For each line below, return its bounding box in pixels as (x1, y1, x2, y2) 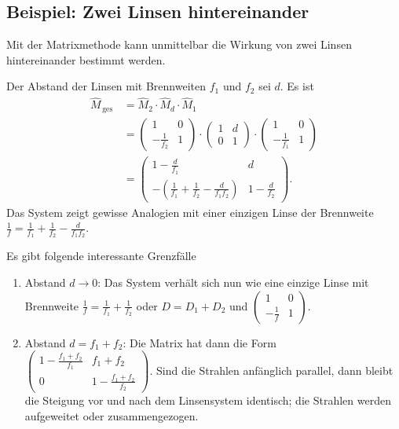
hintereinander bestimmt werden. (6, 51, 166, 68)
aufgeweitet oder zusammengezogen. (24, 407, 199, 423)
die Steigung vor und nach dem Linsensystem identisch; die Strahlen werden (24, 392, 391, 409)
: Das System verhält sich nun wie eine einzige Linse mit (97, 274, 369, 291)
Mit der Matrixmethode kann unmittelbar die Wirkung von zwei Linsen (6, 36, 352, 53)
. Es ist (280, 78, 314, 94)
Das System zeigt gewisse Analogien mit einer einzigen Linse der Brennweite (6, 203, 374, 220)
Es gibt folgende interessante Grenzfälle (6, 247, 196, 264)
